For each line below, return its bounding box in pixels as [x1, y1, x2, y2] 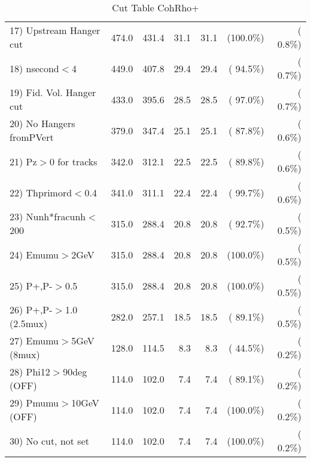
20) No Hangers [10, 116, 75, 130]
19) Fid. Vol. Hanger [10, 85, 96, 99]
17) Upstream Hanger [10, 23, 100, 37]
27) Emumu [10, 334, 59, 347]
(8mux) [10, 347, 40, 361]
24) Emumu [10, 247, 59, 261]
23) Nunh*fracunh [10, 210, 86, 223]
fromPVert [10, 130, 54, 144]
